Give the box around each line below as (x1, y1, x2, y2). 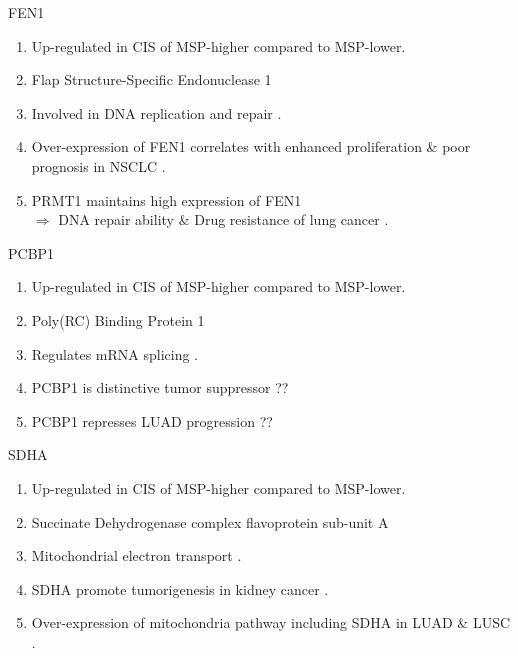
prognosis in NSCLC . (31, 155, 166, 176)
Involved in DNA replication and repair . (31, 102, 282, 123)
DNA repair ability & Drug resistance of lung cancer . (58, 209, 389, 230)
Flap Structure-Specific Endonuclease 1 (31, 69, 272, 90)
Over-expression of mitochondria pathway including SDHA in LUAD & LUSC (31, 612, 511, 633)
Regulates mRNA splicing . (31, 343, 199, 364)
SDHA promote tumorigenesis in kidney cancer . (31, 578, 329, 599)
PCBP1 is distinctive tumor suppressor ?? (31, 377, 289, 398)
